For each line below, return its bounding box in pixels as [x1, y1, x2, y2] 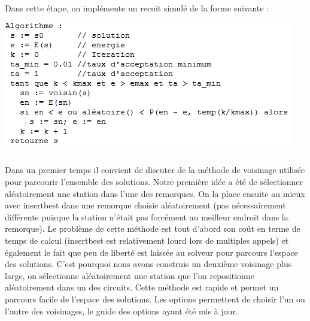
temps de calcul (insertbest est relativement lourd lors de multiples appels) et [5, 234, 289, 246]
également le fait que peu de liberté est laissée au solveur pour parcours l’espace [5, 246, 298, 258]
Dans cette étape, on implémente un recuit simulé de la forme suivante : [5, 1, 269, 14]
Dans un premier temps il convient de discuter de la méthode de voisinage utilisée [5, 163, 305, 176]
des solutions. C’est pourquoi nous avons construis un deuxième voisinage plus [5, 258, 292, 270]
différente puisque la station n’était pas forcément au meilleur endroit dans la [5, 210, 288, 223]
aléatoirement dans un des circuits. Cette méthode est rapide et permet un [5, 281, 279, 293]
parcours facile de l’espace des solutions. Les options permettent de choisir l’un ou [5, 292, 305, 305]
